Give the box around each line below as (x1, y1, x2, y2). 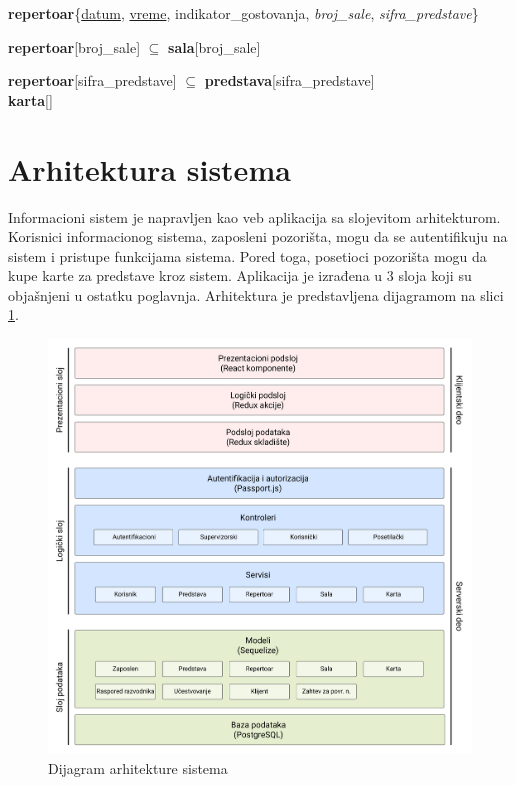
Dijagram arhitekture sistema (48, 757, 228, 778)
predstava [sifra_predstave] (204, 70, 375, 91)
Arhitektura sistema (8, 148, 291, 189)
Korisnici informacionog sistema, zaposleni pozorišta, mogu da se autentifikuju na (8, 226, 508, 247)
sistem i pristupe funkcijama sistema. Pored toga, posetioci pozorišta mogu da (8, 245, 487, 266)
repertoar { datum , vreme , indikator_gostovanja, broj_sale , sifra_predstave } (8, 3, 479, 23)
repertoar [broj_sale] (8, 36, 141, 57)
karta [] (8, 89, 53, 110)
